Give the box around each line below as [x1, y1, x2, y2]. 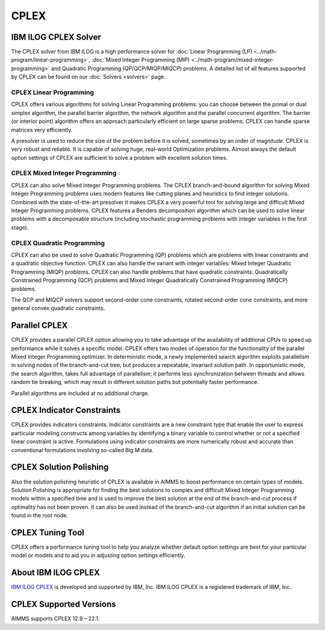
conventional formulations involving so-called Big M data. [11, 446, 153, 453]
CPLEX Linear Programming [11, 88, 94, 96]
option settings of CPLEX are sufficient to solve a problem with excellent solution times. [11, 154, 228, 161]
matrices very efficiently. [11, 126, 73, 133]
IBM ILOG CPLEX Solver [11, 32, 102, 42]
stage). [11, 224, 29, 231]
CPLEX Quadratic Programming [11, 239, 105, 247]
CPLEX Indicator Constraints [11, 405, 121, 415]
